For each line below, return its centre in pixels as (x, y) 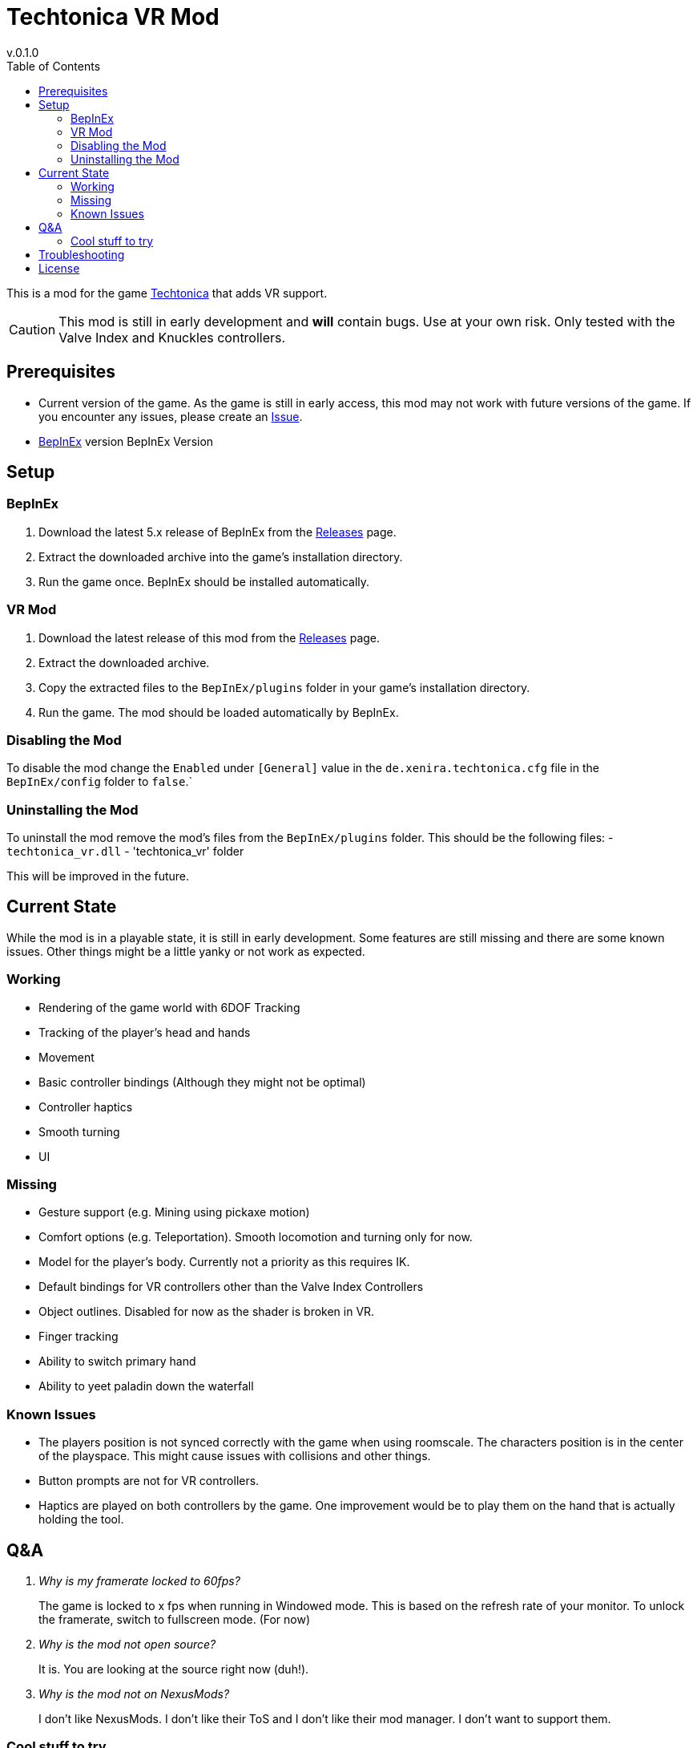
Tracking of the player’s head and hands (145, 1032)
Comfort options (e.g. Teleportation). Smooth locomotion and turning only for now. (256, 1237)
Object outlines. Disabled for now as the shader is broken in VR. (207, 1312)
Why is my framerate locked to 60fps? (139, 1581)
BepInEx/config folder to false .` (99, 782)
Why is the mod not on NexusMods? (134, 1694)
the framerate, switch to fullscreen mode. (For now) (175, 1619)
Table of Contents (54, 66)
